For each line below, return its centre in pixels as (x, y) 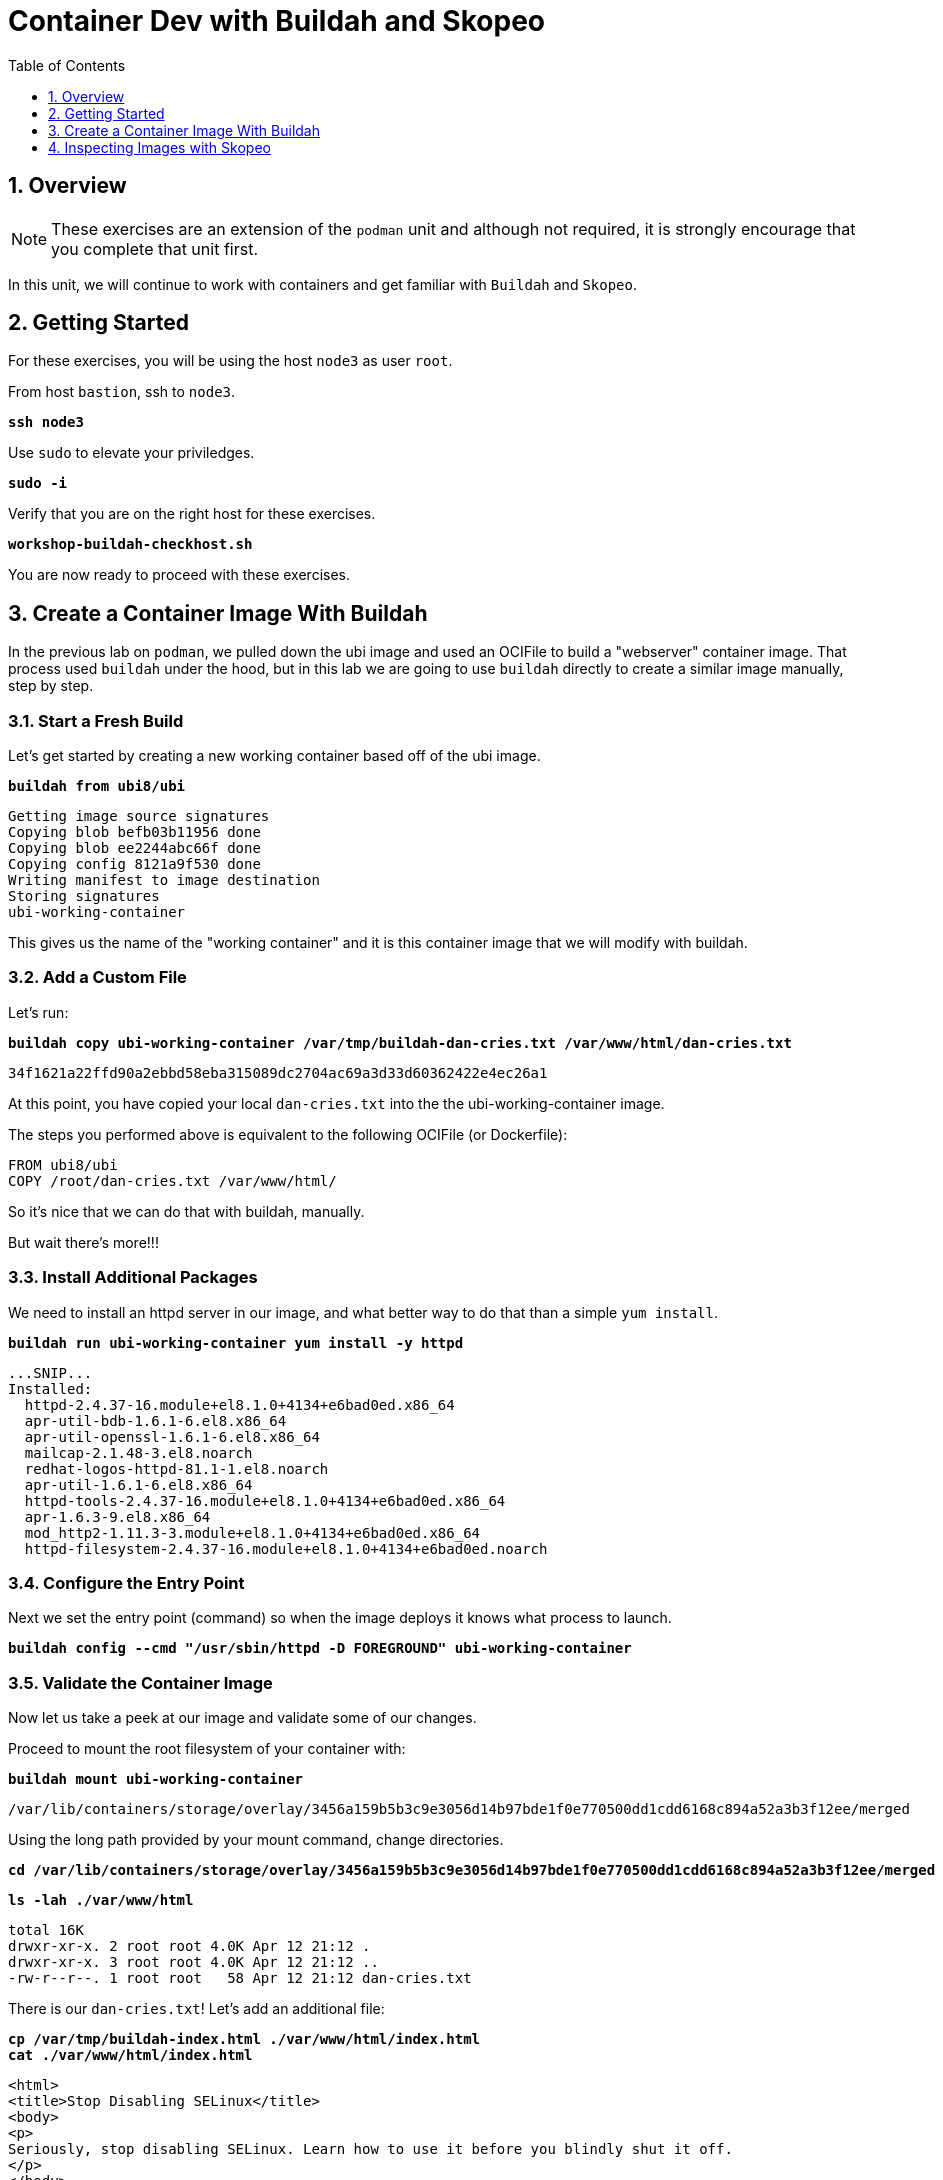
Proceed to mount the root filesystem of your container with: (207, 1749)
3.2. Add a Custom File (97, 977)
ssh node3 (46, 422)
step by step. (51, 686)
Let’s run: (38, 1012)
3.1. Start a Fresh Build (96, 720)
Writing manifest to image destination (164, 880)
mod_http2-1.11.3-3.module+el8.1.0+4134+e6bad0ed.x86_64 (252, 1532)
